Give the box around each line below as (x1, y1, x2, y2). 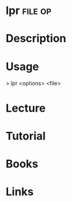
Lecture (5, 101, 46, 115)
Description (5, 32, 67, 46)
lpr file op (5, 4, 52, 18)
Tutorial (5, 129, 46, 143)
